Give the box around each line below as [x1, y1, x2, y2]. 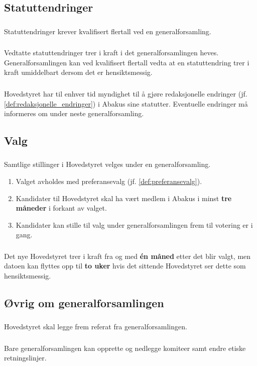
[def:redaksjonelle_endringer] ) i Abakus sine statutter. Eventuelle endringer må [4, 98, 248, 109]
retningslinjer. [4, 352, 47, 363]
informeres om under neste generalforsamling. [4, 108, 144, 119]
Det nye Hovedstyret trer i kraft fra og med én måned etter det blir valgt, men [4, 250, 251, 261]
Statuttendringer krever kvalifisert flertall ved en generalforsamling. [4, 26, 211, 36]
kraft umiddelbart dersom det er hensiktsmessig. [4, 67, 153, 77]
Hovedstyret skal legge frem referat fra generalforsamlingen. [4, 321, 187, 332]
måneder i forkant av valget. [16, 203, 107, 213]
